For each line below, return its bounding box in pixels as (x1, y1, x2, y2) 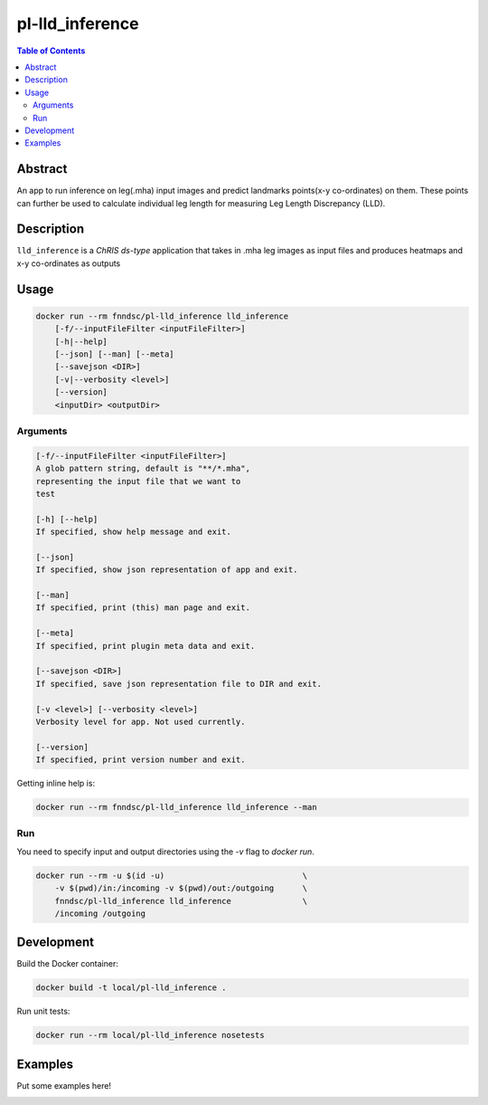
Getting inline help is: (16, 778, 95, 789)
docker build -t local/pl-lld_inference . (35, 983, 227, 993)
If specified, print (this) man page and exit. (35, 603, 250, 613)
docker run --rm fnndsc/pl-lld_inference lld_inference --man (35, 802, 317, 813)
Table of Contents (16, 45, 86, 56)
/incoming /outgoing (54, 908, 146, 919)
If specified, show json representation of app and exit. (35, 565, 298, 575)
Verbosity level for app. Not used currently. (35, 716, 246, 727)
